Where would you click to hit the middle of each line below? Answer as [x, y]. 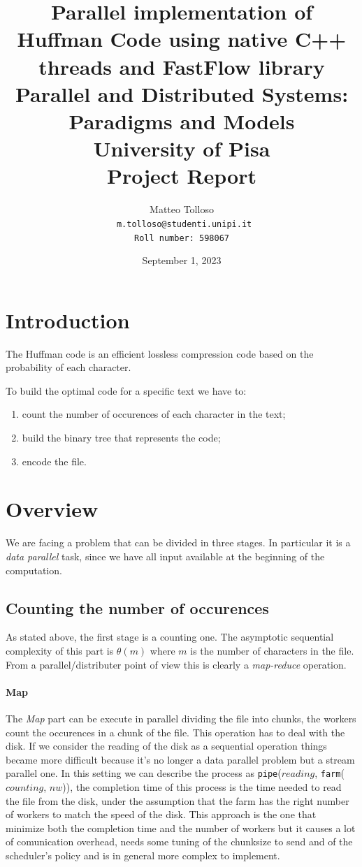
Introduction [68, 320]
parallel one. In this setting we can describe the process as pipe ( [144, 773]
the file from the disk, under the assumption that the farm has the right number [178, 800]
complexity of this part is [60, 650]
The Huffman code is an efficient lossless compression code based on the [160, 353]
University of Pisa [182, 148]
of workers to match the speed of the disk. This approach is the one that [161, 814]
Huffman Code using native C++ [182, 39]
